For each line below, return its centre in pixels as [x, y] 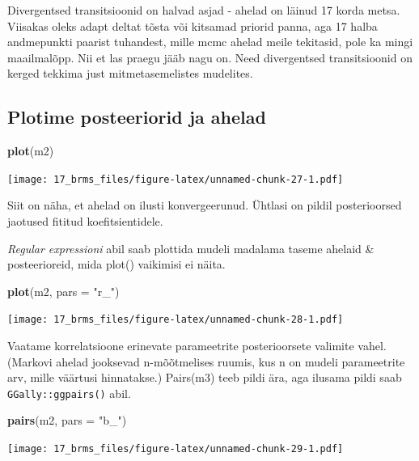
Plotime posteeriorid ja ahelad [137, 117]
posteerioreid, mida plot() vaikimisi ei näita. [116, 264]
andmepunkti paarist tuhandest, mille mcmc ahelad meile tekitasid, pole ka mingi [210, 42]
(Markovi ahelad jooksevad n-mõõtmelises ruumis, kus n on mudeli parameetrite [206, 361]
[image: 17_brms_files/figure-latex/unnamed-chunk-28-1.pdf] [176, 320]
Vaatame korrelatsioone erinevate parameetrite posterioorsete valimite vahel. [197, 346]
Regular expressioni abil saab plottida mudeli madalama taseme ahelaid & [191, 248]
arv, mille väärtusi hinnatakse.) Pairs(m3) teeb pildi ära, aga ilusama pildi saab [205, 377]
